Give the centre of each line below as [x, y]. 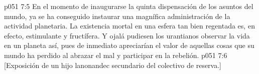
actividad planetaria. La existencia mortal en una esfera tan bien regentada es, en [129, 26]
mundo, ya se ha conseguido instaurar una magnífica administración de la [117, 16]
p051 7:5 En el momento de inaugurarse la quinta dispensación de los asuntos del [129, 6]
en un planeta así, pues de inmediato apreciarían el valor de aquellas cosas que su [129, 45]
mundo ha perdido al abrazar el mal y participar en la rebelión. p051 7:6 [116, 55]
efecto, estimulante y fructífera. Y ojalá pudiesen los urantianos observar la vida [127, 35]
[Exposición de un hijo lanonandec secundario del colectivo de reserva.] [113, 65]
